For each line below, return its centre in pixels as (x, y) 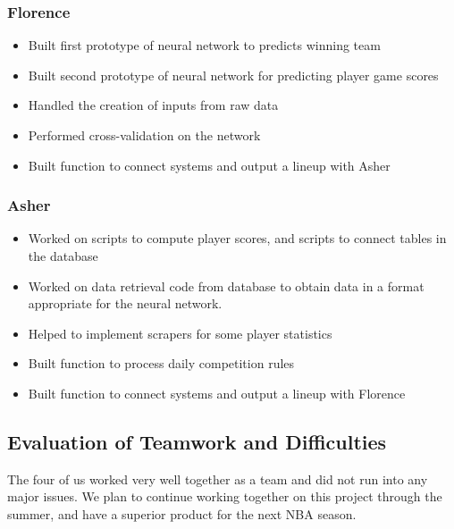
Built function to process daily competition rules (161, 363)
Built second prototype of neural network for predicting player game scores (233, 75)
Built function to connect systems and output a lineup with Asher (209, 165)
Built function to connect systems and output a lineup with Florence (217, 393)
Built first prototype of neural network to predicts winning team (204, 45)
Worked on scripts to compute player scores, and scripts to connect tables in (237, 238)
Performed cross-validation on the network (144, 135)
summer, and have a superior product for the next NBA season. (182, 513)
